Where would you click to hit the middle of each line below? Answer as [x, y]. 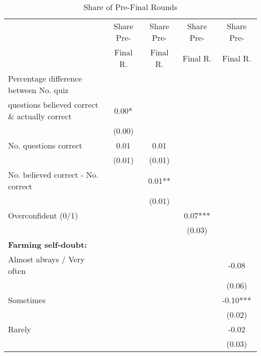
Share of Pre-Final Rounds [130, 7]
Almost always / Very [46, 259]
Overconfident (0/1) [43, 215]
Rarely [20, 329]
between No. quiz [38, 90]
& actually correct [40, 116]
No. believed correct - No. [53, 174]
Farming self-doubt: [48, 244]
